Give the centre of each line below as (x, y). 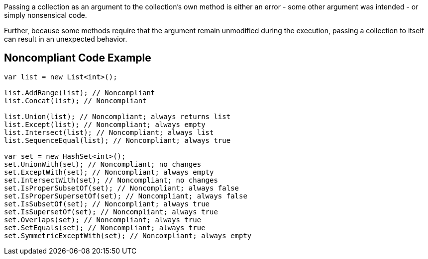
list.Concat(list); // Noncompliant (75, 100)
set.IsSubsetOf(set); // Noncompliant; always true (107, 204)
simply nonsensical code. (46, 15)
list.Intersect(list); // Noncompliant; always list (109, 132)
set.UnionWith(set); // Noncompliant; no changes (103, 164)
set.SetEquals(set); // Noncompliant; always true (105, 227)
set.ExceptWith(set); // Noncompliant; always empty (109, 172)
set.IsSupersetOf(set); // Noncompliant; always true (111, 212)
